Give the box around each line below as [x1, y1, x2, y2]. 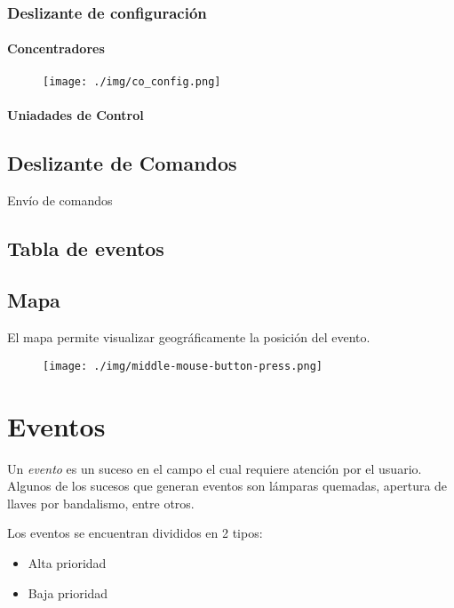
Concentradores [7, 39, 105, 58]
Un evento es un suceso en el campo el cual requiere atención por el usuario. [7, 459, 422, 477]
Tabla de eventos [7, 234, 164, 261]
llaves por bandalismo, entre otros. [7, 493, 195, 512]
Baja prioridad [28, 583, 108, 602]
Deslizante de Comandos [7, 148, 237, 176]
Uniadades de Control [7, 105, 144, 124]
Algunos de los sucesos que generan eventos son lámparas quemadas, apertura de [7, 476, 448, 495]
